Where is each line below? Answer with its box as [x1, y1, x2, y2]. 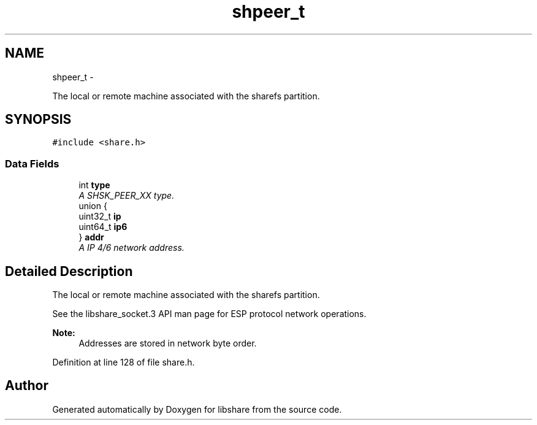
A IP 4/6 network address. [78, 242, 185, 253]
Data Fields [5, 157, 59, 170]
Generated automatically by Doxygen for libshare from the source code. [52, 404, 342, 415]
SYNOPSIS [5, 112, 72, 128]
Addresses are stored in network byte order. [78, 338, 257, 349]
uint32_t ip [78, 211, 121, 222]
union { [78, 201, 107, 212]
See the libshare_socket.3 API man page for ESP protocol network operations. [52, 308, 367, 320]
